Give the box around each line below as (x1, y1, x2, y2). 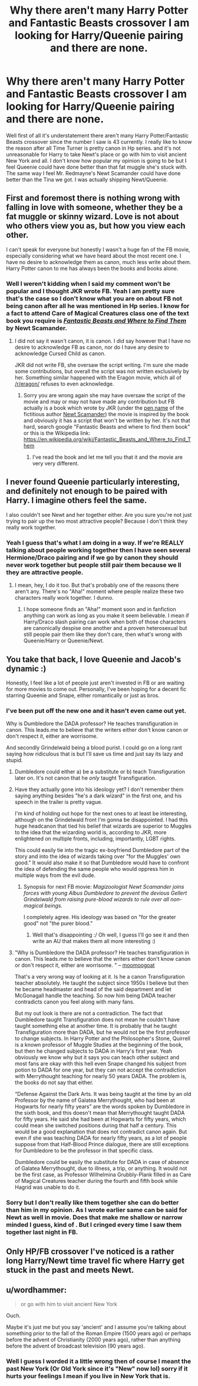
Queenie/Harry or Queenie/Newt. (23, 637, 104, 644)
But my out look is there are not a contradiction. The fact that (14, 1010, 163, 1017)
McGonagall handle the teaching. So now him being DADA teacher (14, 992, 176, 999)
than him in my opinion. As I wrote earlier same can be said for (6, 1206, 187, 1214)
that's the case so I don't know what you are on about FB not (6, 294, 183, 303)
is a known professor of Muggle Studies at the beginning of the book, (14, 1041, 184, 1049)
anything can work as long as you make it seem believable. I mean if (23, 612, 190, 619)
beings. (44, 902, 63, 909)
